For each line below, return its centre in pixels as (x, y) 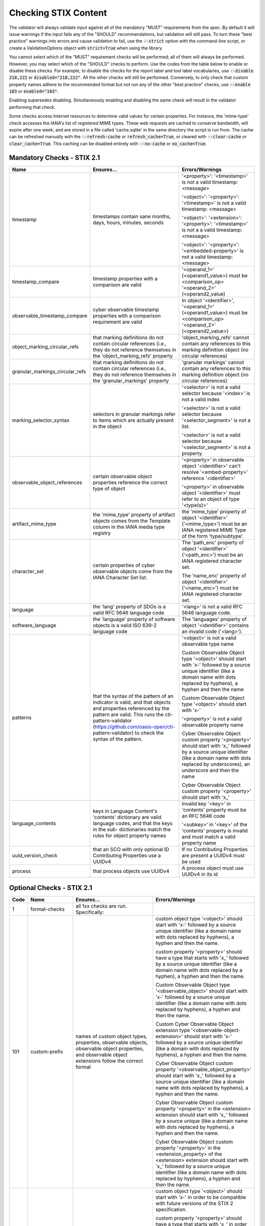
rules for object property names (129, 835)
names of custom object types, (111, 1036)
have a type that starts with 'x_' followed (202, 958)
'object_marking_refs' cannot (215, 337)
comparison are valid (117, 284)
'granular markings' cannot (213, 362)
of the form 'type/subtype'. (213, 536)
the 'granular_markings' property (131, 381)
